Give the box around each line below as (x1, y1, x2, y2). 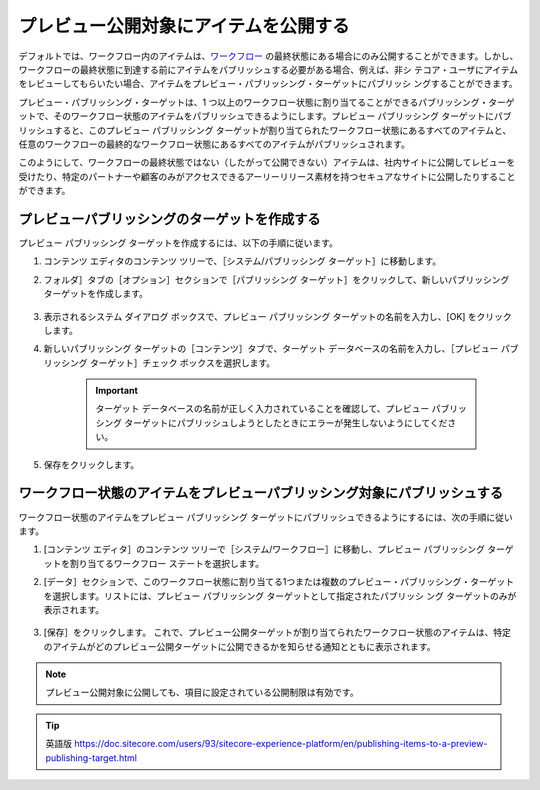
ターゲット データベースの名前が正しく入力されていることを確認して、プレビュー (95, 403, 430, 415)
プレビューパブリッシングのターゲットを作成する (18, 210, 321, 227)
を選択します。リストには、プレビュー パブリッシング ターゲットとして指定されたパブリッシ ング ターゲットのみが (43, 590, 517, 602)
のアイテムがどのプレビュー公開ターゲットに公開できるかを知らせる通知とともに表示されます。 (43, 640, 436, 652)
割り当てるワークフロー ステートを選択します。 (69, 557, 265, 569)
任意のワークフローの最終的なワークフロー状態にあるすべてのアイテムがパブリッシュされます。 (18, 138, 410, 150)
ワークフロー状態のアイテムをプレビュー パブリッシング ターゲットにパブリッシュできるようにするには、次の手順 (18, 511, 487, 523)
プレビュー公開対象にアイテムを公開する (18, 15, 350, 37)
